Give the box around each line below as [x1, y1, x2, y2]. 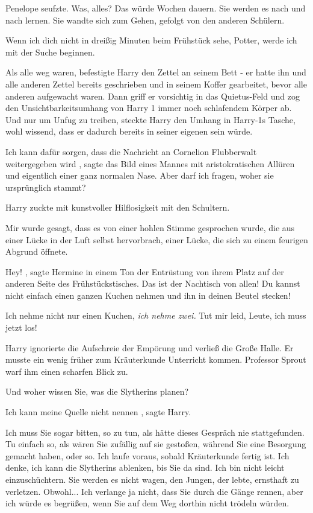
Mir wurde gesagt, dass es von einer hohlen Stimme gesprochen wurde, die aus [5, 221, 295, 234]
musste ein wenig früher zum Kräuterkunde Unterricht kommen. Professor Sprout [5, 353, 306, 366]
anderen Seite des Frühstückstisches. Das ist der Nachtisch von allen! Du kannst [5, 277, 300, 290]
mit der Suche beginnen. [5, 45, 95, 58]
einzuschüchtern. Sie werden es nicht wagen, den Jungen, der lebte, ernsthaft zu [5, 473, 299, 485]
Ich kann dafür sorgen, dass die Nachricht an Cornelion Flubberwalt [5, 145, 257, 158]
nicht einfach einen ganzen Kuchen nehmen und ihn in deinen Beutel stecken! [5, 288, 291, 301]
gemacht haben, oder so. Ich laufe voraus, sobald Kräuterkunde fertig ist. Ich [5, 449, 290, 462]
